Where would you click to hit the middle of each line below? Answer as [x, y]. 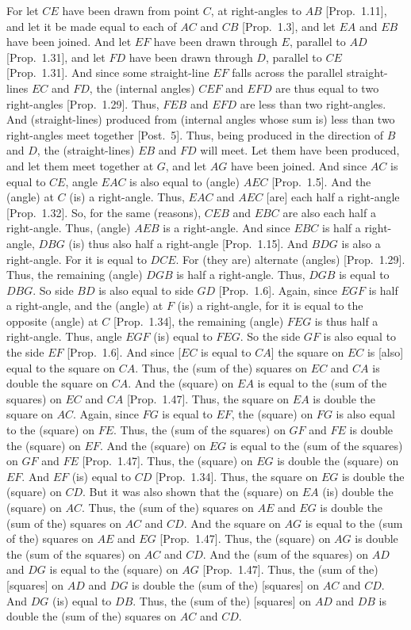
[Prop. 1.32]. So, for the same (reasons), [104, 212]
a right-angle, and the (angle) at [85, 305]
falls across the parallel [288, 73]
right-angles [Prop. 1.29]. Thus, [83, 103]
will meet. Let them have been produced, [300, 150]
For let [23, 10]
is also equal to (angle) [185, 181]
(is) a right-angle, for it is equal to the [270, 305]
